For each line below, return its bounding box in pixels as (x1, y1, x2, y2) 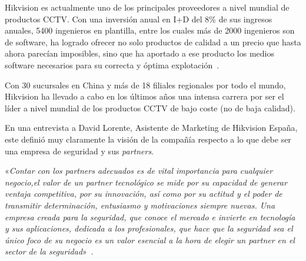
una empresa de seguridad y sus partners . (5, 144, 154, 157)
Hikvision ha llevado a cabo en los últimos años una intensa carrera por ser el (5, 90, 284, 103)
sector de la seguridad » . (5, 245, 94, 257)
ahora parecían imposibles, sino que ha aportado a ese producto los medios (5, 47, 274, 60)
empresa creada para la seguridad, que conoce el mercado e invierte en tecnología (5, 210, 295, 223)
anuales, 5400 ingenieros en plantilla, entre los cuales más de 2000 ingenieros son (5, 24, 295, 37)
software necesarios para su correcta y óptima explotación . (5, 58, 219, 71)
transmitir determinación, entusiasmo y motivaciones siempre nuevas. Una (5, 199, 275, 211)
